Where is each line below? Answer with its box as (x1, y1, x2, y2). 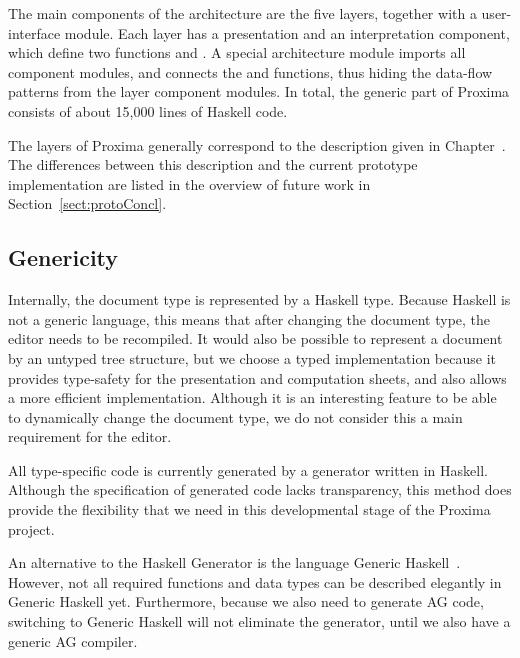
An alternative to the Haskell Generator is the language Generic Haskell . (8, 552, 461, 573)
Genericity (8, 242, 119, 273)
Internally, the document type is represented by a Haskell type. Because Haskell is (8, 289, 511, 310)
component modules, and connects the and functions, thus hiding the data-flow (8, 61, 493, 82)
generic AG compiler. (8, 630, 138, 651)
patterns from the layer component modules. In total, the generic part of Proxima (8, 81, 510, 102)
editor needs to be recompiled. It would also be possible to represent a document (8, 328, 503, 349)
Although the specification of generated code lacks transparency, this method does (8, 479, 512, 500)
